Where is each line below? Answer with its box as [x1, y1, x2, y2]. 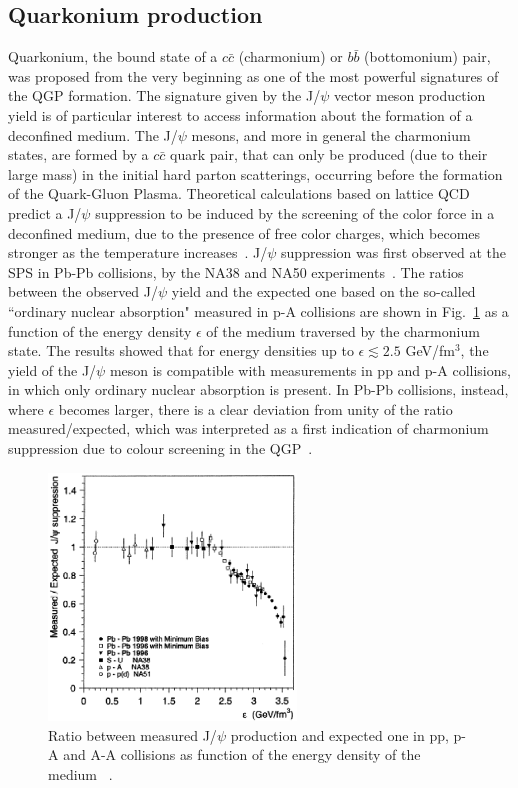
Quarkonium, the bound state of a [8, 46, 218, 67]
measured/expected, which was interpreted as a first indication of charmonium [8, 418, 489, 439]
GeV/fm [405, 340, 455, 361]
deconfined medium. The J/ [8, 124, 178, 145]
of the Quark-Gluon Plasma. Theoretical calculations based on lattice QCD [8, 183, 470, 204]
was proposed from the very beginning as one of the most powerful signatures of [8, 65, 499, 86]
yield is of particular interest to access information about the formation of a [8, 104, 473, 125]
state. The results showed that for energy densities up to [8, 340, 354, 361]
